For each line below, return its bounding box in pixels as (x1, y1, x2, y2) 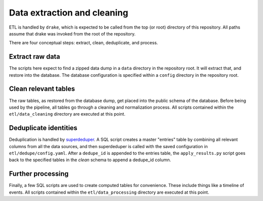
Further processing (9, 170, 69, 178)
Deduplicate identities (9, 124, 77, 132)
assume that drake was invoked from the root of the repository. (9, 31, 136, 36)
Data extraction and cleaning (9, 7, 129, 18)
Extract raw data (9, 52, 60, 61)
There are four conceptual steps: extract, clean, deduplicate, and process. (9, 40, 158, 46)
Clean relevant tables (9, 85, 75, 93)
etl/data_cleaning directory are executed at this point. (9, 111, 126, 117)
